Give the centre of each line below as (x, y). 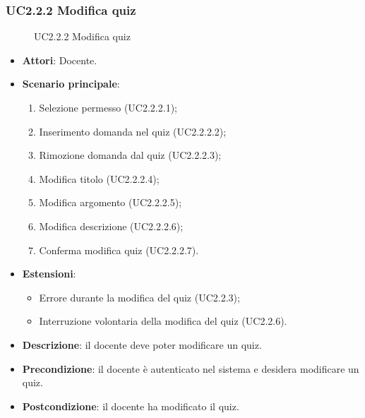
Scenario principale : (71, 84)
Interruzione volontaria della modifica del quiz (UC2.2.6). (163, 321)
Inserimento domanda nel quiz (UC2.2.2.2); (133, 131)
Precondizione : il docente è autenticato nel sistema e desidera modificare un (191, 368)
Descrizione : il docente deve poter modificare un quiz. (142, 344)
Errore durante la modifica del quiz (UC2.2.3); (139, 297)
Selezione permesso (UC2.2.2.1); (108, 107)
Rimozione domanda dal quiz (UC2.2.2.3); (130, 155)
